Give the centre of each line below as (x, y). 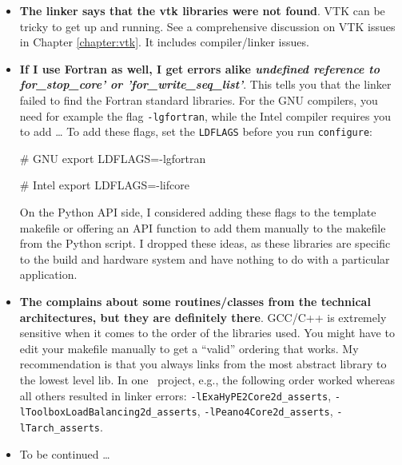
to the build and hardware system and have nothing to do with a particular (205, 258)
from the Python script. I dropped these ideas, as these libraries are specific (205, 243)
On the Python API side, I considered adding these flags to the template (198, 212)
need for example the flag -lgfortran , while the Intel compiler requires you (205, 115)
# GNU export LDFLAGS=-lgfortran (113, 158)
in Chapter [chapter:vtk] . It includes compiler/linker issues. (164, 42)
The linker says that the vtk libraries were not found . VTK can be (202, 10)
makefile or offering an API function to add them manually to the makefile (203, 227)
